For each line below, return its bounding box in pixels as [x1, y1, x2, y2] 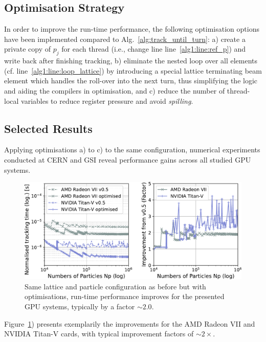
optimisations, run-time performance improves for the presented [25, 291, 225, 302]
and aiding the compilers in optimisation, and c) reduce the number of [4, 85, 225, 96]
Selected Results [4, 120, 93, 136]
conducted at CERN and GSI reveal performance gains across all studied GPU [4, 154, 251, 165]
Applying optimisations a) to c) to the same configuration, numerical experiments [4, 144, 260, 155]
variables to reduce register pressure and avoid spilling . [21, 95, 193, 106]
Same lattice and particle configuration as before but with [25, 281, 206, 291]
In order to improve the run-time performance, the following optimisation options [4, 24, 259, 34]
